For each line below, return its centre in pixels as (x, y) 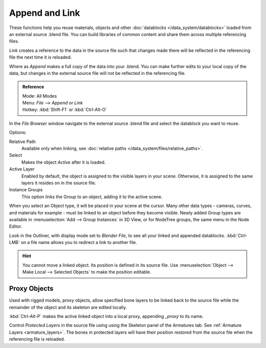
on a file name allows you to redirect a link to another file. (79, 243)
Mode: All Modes (40, 96)
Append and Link (45, 13)
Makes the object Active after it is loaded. (64, 162)
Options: (18, 133)
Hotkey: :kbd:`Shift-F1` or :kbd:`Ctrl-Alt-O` (65, 110)
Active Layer (22, 169)
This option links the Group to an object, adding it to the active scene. (92, 197)
